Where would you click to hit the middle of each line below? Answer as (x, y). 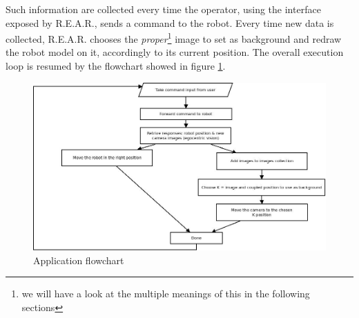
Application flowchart (79, 260)
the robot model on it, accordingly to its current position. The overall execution (175, 52)
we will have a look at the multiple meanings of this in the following (166, 294)
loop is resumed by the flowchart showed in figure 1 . (116, 66)
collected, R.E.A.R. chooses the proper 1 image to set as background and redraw (174, 38)
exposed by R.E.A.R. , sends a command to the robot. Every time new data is (170, 22)
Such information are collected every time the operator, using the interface (163, 9)
